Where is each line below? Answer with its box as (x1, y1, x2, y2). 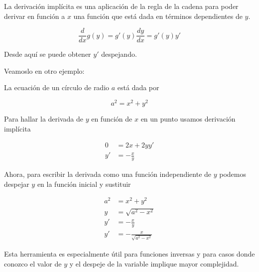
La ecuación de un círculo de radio (4, 82, 110, 93)
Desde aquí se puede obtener (4, 49, 91, 59)
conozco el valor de (4, 258, 62, 269)
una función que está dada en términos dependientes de (73, 10, 243, 21)
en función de (91, 114, 132, 124)
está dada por (117, 82, 159, 93)
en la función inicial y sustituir (37, 178, 131, 189)
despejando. (101, 49, 137, 59)
